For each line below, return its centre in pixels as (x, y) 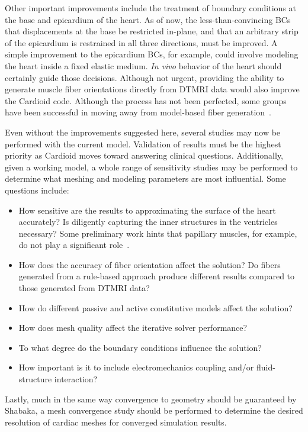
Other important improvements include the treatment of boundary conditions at (150, 8)
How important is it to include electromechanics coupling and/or (136, 367)
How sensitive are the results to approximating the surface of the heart (147, 210)
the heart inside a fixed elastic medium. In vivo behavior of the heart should (143, 65)
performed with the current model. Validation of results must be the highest (143, 144)
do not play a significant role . (74, 245)
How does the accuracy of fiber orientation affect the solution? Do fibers (150, 264)
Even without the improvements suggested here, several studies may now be (143, 132)
